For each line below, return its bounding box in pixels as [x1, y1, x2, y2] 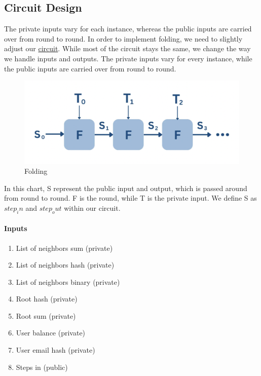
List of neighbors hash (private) [16, 259, 115, 270]
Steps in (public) [16, 361, 68, 372]
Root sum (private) [16, 310, 76, 321]
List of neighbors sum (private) [16, 242, 113, 253]
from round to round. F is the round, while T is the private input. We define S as [4, 193, 257, 203]
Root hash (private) [16, 293, 78, 304]
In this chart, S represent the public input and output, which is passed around [4, 182, 247, 193]
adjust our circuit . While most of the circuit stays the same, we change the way [4, 43, 251, 54]
